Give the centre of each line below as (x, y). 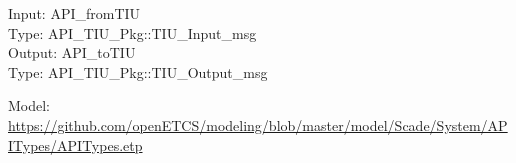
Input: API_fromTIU (74, 13)
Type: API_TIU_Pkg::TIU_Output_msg (138, 71)
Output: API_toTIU (72, 52)
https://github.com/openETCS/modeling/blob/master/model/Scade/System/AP (258, 124)
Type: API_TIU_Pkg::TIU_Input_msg (132, 32)
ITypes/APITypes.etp (75, 144)
